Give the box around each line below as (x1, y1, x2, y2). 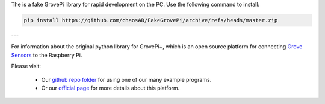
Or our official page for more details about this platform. (41, 84, 180, 91)
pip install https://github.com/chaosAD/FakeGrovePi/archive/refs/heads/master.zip (23, 17, 278, 23)
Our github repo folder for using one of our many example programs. (41, 76, 212, 83)
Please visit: (11, 63, 42, 70)
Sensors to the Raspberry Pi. (11, 51, 82, 59)
